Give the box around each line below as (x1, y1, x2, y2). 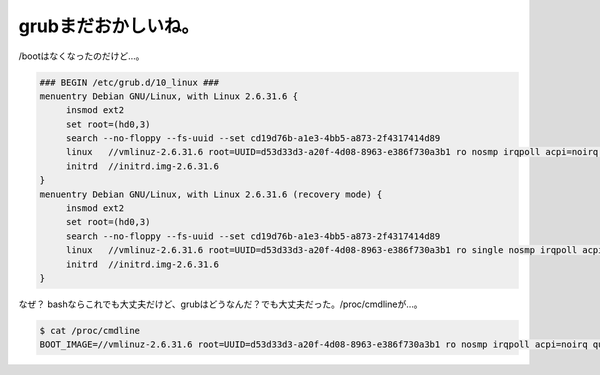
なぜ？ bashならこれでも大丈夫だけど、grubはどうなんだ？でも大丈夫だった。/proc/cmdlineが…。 (18, 298, 424, 310)
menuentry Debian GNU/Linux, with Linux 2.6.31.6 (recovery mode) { (39, 188, 383, 200)
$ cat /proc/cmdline (39, 325, 140, 336)
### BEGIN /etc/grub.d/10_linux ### (39, 76, 220, 88)
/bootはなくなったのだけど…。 (18, 50, 145, 62)
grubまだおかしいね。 (18, 15, 200, 37)
